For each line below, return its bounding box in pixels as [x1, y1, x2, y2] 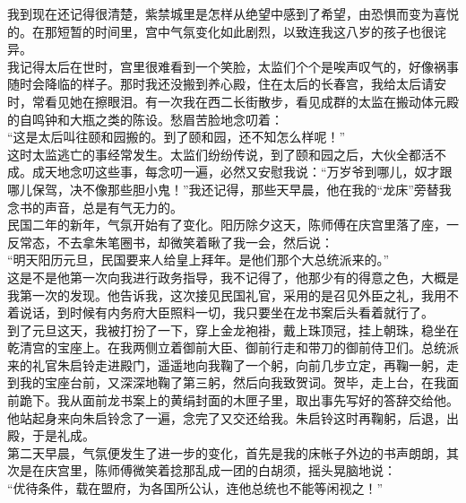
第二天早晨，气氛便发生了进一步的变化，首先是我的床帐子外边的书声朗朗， [7, 443, 446, 462]
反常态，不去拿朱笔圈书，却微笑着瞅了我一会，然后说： [7, 232, 333, 251]
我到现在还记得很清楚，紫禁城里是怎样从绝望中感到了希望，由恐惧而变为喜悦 [7, 4, 459, 22]
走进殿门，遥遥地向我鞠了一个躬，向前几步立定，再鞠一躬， [94, 355, 446, 374]
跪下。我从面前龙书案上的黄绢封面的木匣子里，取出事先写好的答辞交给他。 [19, 391, 459, 410]
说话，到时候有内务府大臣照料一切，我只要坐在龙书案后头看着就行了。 [19, 303, 434, 322]
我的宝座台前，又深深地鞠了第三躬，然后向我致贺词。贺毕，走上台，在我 [19, 373, 446, 392]
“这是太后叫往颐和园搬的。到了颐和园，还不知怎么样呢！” [7, 127, 346, 146]
